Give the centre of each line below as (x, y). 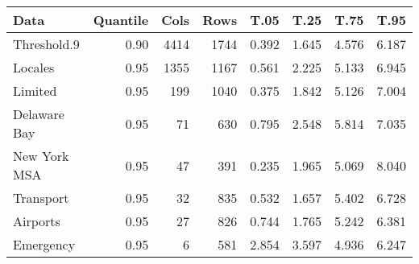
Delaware (39, 114)
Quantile (121, 20)
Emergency (44, 244)
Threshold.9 (46, 44)
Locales (34, 67)
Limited (35, 91)
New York (41, 156)
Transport (41, 198)
